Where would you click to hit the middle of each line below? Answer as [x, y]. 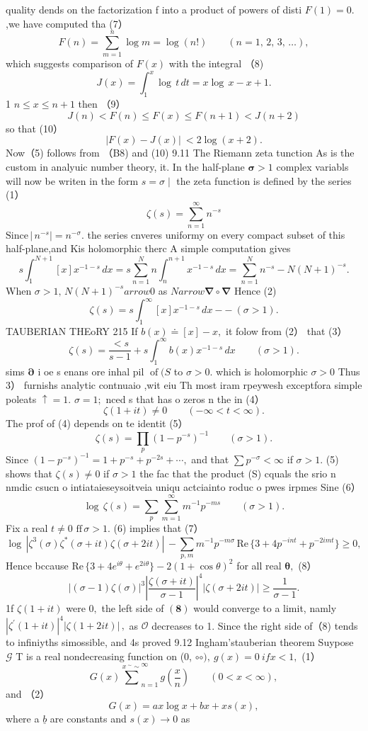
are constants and [88, 718]
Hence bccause [37, 565]
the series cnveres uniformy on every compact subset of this [216, 234]
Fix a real [27, 527]
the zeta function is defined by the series [264, 180]
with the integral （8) [216, 63]
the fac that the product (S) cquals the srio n [238, 473]
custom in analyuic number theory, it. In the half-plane [125, 166]
